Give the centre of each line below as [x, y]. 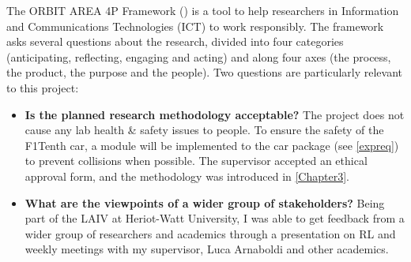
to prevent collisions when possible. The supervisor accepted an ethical [196, 161]
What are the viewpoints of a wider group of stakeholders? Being [205, 202]
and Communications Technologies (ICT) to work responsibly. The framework [195, 26]
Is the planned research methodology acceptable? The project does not [215, 114]
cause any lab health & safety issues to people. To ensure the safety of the [204, 130]
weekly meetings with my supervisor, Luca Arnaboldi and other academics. [207, 249]
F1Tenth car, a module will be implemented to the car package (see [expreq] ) [212, 145]
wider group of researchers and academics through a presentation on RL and [210, 233]
